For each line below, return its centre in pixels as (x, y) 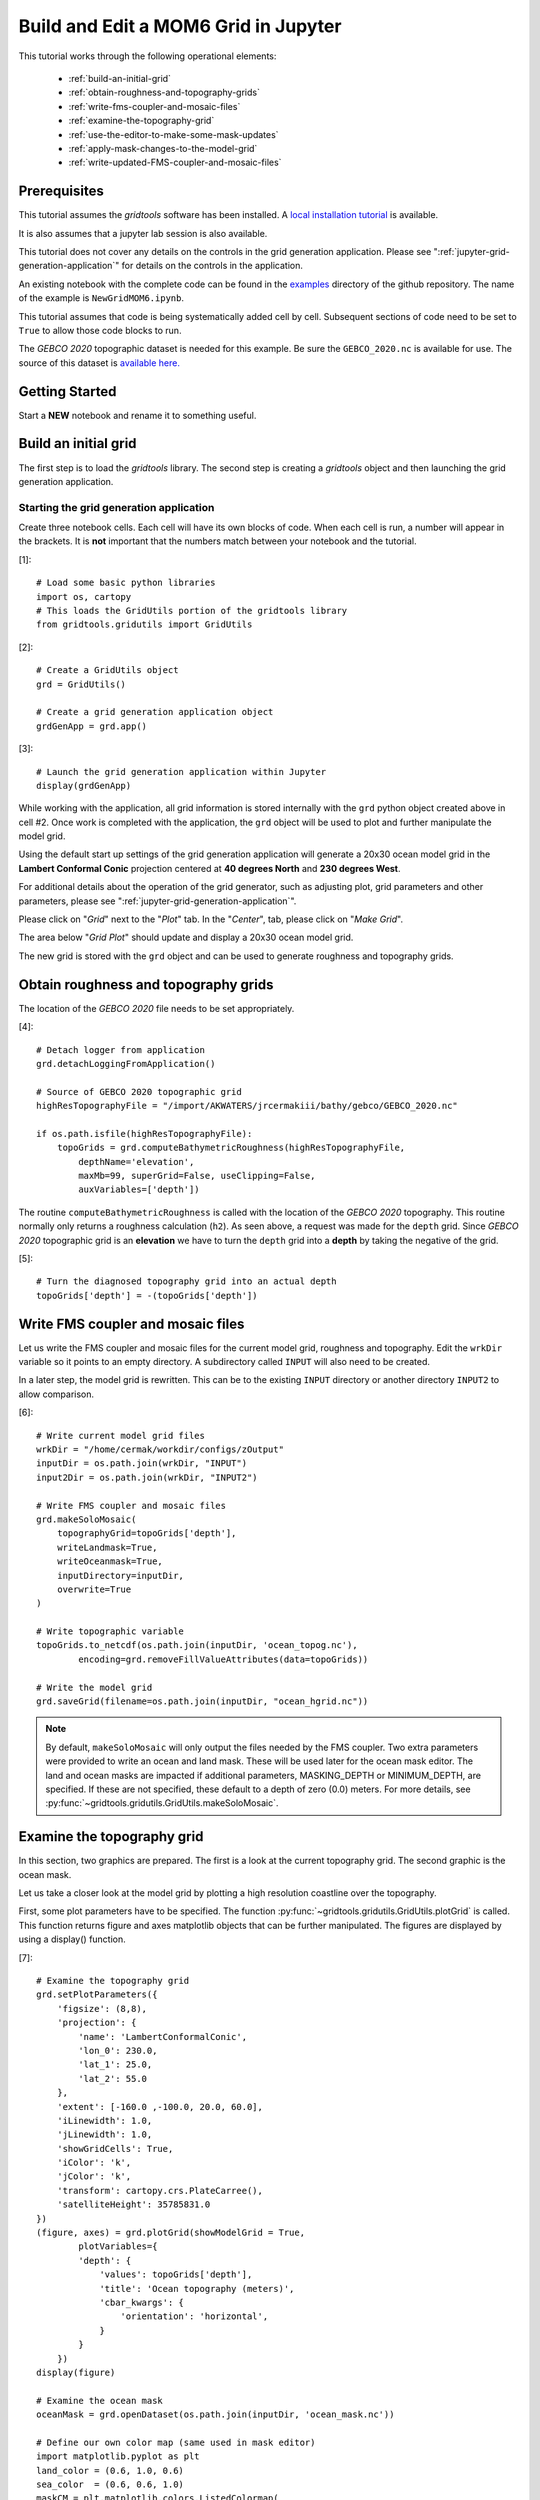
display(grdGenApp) (84, 785)
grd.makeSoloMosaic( (86, 1519)
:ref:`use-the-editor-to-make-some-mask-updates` (173, 134)
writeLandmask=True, (107, 1547)
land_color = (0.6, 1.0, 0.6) (110, 2470)
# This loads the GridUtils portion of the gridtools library (192, 610)
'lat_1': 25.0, (115, 2064)
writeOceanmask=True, (110, 1561)
